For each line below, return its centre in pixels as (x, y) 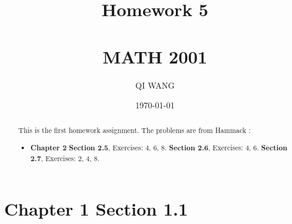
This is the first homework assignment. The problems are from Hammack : (134, 130)
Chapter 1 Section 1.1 (96, 209)
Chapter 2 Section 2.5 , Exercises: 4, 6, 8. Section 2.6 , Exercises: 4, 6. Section (159, 148)
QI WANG (155, 85)
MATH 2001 (155, 56)
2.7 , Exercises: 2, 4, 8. (65, 158)
